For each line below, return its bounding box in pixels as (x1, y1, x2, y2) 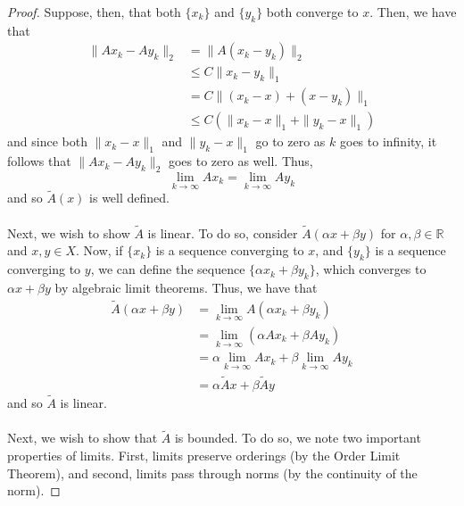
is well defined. (89, 188, 170, 207)
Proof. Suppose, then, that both (7, 3, 181, 21)
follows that (7, 152, 71, 170)
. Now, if (76, 241, 123, 260)
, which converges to (315, 260, 427, 278)
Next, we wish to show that (7, 428, 158, 447)
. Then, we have (369, 3, 457, 21)
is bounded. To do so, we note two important (174, 428, 421, 447)
